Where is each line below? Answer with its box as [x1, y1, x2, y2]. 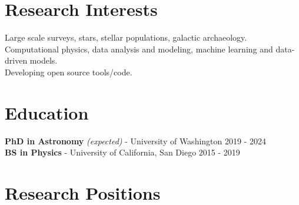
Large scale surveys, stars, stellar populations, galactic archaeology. [5, 31, 247, 44]
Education [5, 100, 89, 124]
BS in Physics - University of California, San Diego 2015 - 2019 [5, 146, 240, 158]
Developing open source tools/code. [5, 65, 132, 78]
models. [29, 54, 58, 67]
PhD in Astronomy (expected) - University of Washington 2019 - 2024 [5, 134, 266, 147]
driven [5, 54, 28, 67]
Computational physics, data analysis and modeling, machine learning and [5, 42, 273, 55]
